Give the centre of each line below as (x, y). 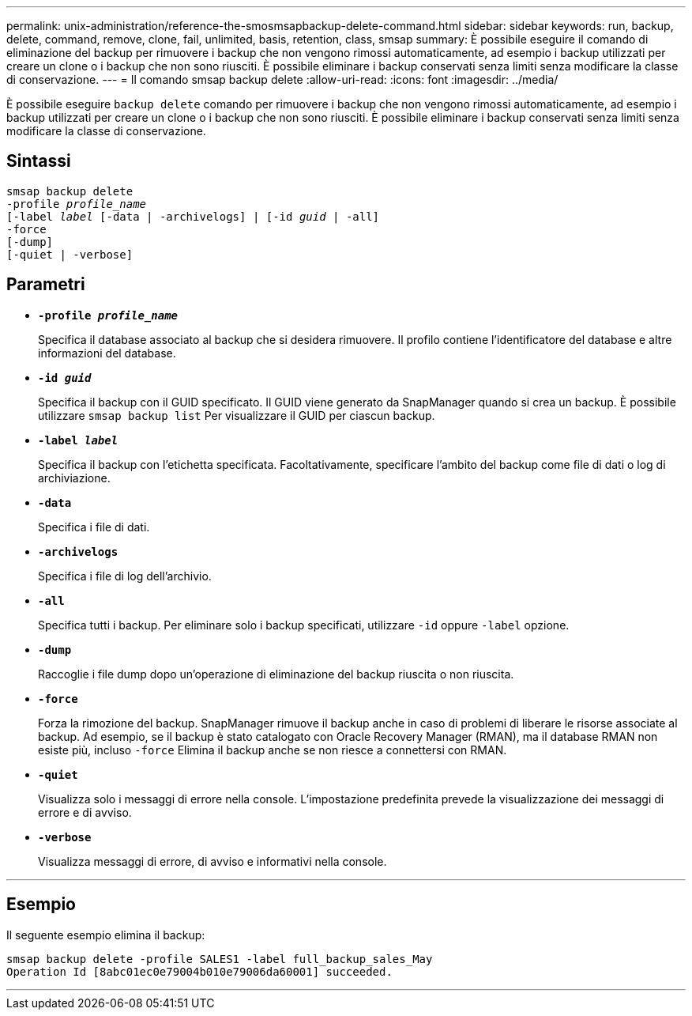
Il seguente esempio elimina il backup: (106, 935)
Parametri (46, 285)
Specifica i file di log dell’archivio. (125, 576)
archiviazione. (74, 478)
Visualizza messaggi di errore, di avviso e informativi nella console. (212, 861)
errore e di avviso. (85, 812)
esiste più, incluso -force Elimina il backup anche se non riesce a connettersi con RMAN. (273, 750)
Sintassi (39, 161)
